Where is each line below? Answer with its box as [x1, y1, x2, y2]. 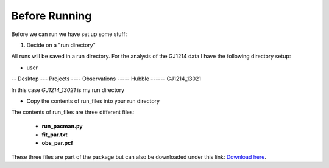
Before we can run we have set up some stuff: [11, 30, 127, 38]
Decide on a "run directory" [26, 41, 96, 49]
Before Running [11, 9, 92, 23]
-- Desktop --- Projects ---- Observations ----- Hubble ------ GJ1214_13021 [11, 75, 201, 82]
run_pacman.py [41, 122, 83, 130]
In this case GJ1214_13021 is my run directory [11, 86, 125, 94]
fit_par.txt [41, 131, 68, 138]
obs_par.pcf [41, 139, 73, 147]
